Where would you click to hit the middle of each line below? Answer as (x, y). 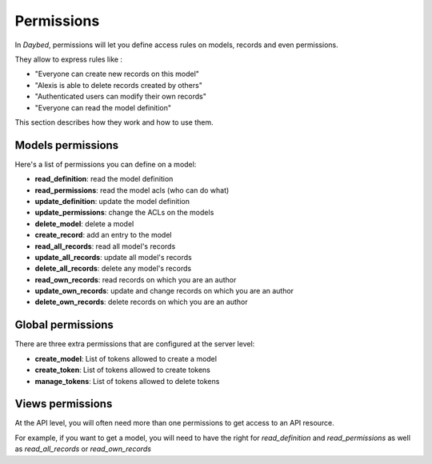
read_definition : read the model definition (104, 179)
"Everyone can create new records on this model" (117, 74)
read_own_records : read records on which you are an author (136, 279)
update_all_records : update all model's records (113, 257)
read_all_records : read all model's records (105, 246)
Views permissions (64, 404)
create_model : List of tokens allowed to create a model (126, 358)
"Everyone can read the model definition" (103, 107)
